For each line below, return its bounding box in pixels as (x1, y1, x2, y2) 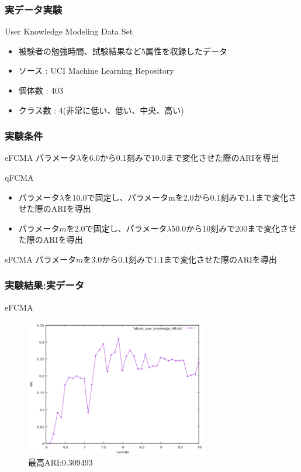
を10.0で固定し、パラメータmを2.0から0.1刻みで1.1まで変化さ (64, 191, 297, 203)
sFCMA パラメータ (5, 253, 76, 265)
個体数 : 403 (18, 84, 64, 96)
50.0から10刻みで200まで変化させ (171, 222, 297, 234)
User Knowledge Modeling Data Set (5, 25, 133, 37)
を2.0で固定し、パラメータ (66, 222, 167, 234)
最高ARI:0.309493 (28, 456, 93, 468)
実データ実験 (5, 2, 63, 16)
